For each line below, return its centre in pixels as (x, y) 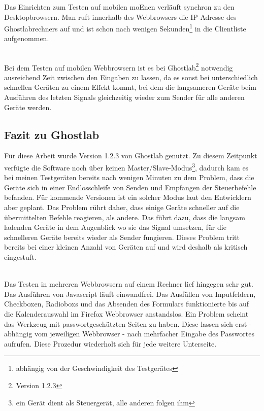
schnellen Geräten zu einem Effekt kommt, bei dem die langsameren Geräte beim (130, 87)
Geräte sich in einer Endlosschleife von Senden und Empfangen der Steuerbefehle (130, 187)
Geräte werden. (28, 107)
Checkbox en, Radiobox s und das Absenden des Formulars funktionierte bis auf (127, 304)
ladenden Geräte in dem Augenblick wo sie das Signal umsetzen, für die (115, 227)
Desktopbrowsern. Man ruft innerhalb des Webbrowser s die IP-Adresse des (120, 16)
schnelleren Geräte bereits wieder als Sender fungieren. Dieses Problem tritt (122, 237)
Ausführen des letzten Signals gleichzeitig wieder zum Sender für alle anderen (124, 97)
